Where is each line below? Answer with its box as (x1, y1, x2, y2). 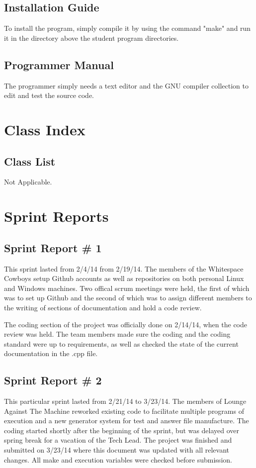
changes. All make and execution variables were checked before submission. (4, 454, 232, 465)
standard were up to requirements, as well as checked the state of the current (4, 338, 239, 349)
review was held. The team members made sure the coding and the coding (4, 329, 231, 339)
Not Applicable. (4, 177, 52, 187)
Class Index (4, 119, 85, 139)
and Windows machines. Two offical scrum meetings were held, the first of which (4, 282, 250, 293)
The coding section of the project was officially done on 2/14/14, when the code (4, 319, 247, 329)
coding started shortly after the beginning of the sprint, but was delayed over (4, 425, 240, 435)
